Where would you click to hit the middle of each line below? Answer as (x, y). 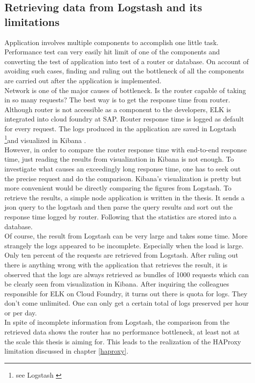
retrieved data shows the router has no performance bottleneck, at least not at (122, 332)
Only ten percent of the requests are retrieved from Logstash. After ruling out (121, 255)
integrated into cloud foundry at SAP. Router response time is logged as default (124, 119)
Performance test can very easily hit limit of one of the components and (112, 52)
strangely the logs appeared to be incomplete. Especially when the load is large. (124, 245)
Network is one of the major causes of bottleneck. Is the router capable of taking (125, 90)
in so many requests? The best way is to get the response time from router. (117, 100)
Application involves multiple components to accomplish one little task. (112, 42)
